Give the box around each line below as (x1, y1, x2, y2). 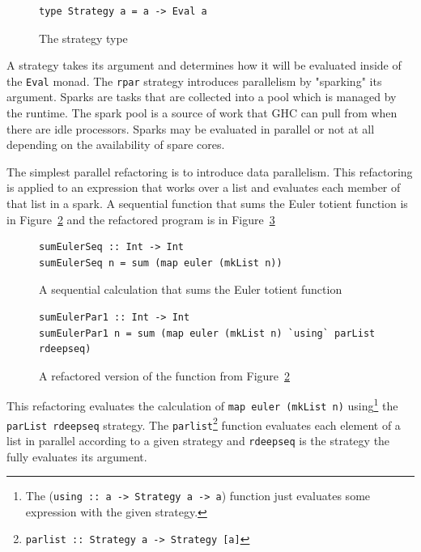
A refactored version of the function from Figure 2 (39, 367, 291, 384)
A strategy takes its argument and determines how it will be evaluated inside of (6, 57, 402, 74)
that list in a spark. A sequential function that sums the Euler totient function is (6, 195, 408, 211)
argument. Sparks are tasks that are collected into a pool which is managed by (6, 88, 397, 105)
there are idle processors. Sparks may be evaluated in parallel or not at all (6, 120, 375, 137)
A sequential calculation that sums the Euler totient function (39, 281, 342, 298)
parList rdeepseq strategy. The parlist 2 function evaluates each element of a (6, 414, 401, 433)
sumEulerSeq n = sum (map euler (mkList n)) (39, 257, 283, 269)
